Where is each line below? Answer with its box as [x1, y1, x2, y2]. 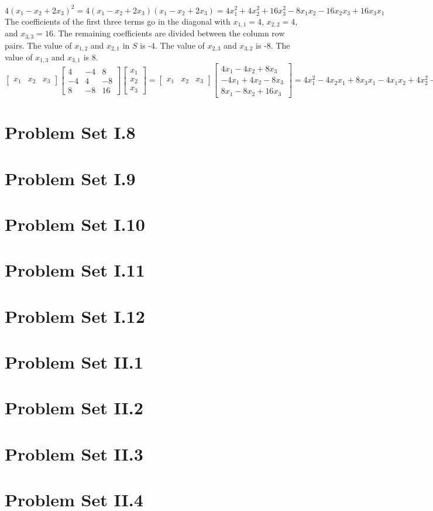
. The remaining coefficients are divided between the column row [53, 27, 285, 39]
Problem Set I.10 [5, 212, 145, 236]
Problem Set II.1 [5, 350, 143, 373]
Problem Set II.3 [5, 441, 143, 465]
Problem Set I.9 [5, 166, 136, 190]
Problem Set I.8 [5, 120, 136, 144]
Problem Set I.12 [5, 304, 145, 328]
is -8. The [256, 39, 290, 51]
